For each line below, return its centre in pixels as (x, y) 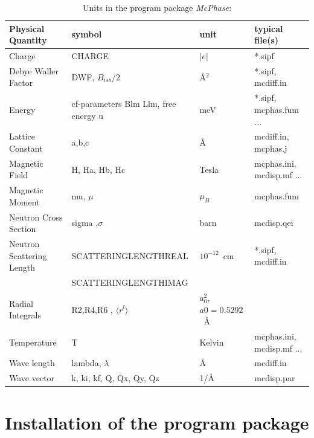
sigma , (85, 223)
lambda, (86, 363)
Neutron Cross (36, 217)
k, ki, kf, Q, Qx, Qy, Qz (115, 378)
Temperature (33, 342)
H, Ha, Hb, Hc (98, 169)
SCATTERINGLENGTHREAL (130, 255)
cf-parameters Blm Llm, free (124, 104)
